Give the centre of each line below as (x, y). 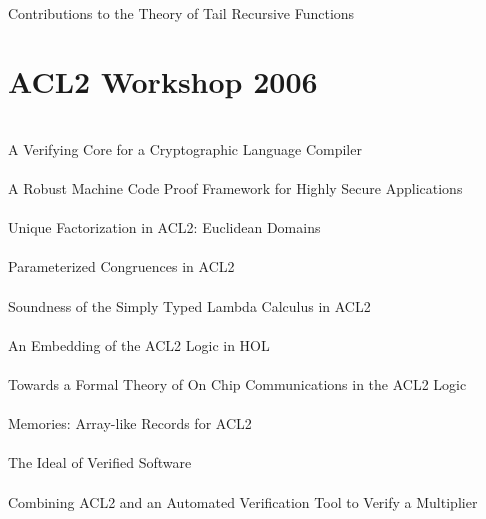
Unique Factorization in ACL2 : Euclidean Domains (164, 227)
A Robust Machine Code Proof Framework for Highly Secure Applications (235, 188)
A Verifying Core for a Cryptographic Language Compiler (185, 148)
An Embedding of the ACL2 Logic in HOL (139, 344)
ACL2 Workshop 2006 (163, 81)
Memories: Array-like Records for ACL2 (130, 423)
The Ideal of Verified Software (100, 462)
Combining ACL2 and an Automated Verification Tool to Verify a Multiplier (243, 501)
